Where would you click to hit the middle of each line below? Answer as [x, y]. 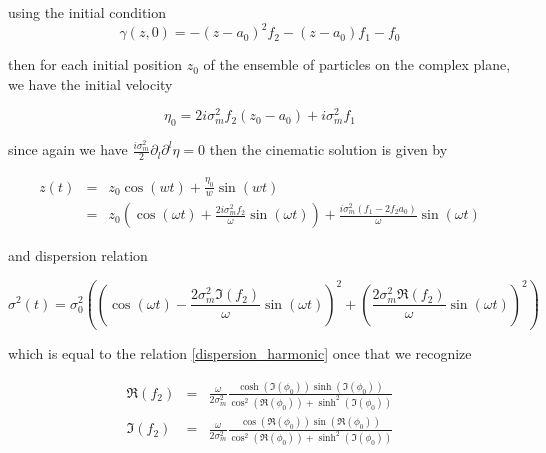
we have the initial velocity [90, 83]
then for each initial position [95, 64]
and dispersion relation [78, 255]
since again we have [68, 149]
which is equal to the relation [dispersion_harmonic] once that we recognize [240, 353]
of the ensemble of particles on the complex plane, [357, 64]
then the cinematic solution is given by [328, 149]
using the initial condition [87, 12]
